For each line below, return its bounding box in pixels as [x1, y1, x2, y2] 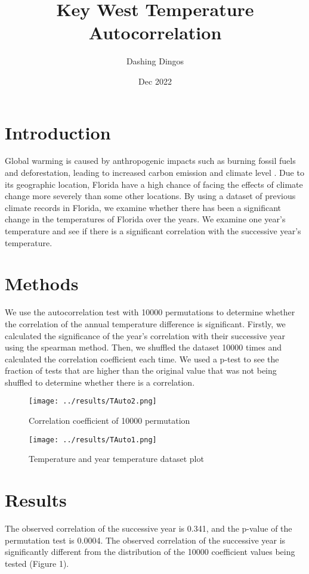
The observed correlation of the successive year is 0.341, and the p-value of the [5, 522, 292, 535]
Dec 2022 [138, 75, 172, 87]
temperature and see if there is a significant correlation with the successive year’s [5, 225, 301, 237]
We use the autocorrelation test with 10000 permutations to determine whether [5, 306, 295, 318]
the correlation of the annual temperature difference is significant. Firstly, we [5, 317, 286, 330]
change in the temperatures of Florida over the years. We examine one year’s [5, 213, 286, 225]
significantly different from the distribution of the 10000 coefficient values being [5, 545, 295, 558]
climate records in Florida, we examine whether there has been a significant [5, 201, 281, 213]
